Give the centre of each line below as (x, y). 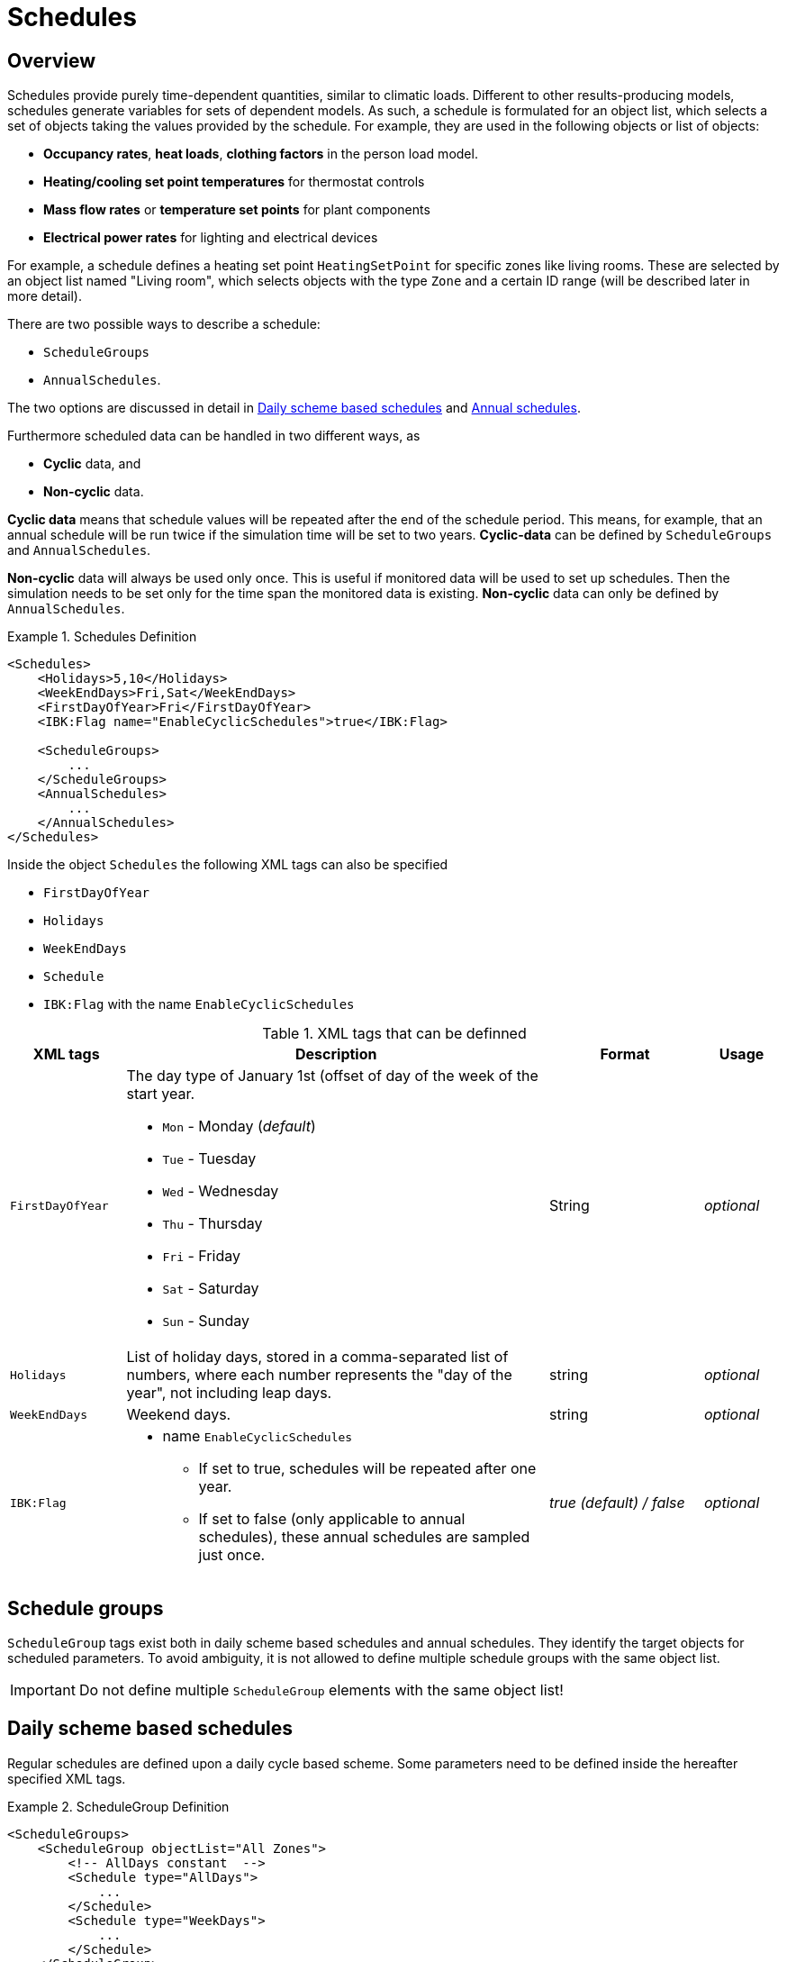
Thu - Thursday (213, 1224)
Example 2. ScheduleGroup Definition (118, 1806)
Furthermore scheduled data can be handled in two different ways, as (214, 436)
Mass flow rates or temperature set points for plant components (237, 210)
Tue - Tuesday (209, 1159)
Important (43, 1690)
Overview (52, 60)
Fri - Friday (201, 1256)
